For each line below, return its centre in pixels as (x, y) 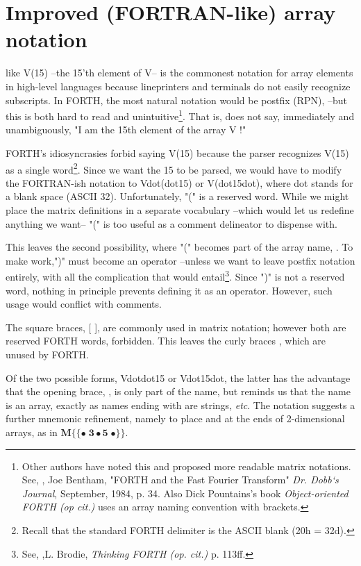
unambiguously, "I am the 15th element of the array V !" (126, 130)
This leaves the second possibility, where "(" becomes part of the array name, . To (179, 247)
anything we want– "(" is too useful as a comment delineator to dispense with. (171, 223)
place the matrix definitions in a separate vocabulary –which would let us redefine (180, 209)
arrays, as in (32, 432)
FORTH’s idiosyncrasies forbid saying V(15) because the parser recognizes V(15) (177, 152)
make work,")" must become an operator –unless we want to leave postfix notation (180, 260)
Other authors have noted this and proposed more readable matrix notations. (186, 466)
